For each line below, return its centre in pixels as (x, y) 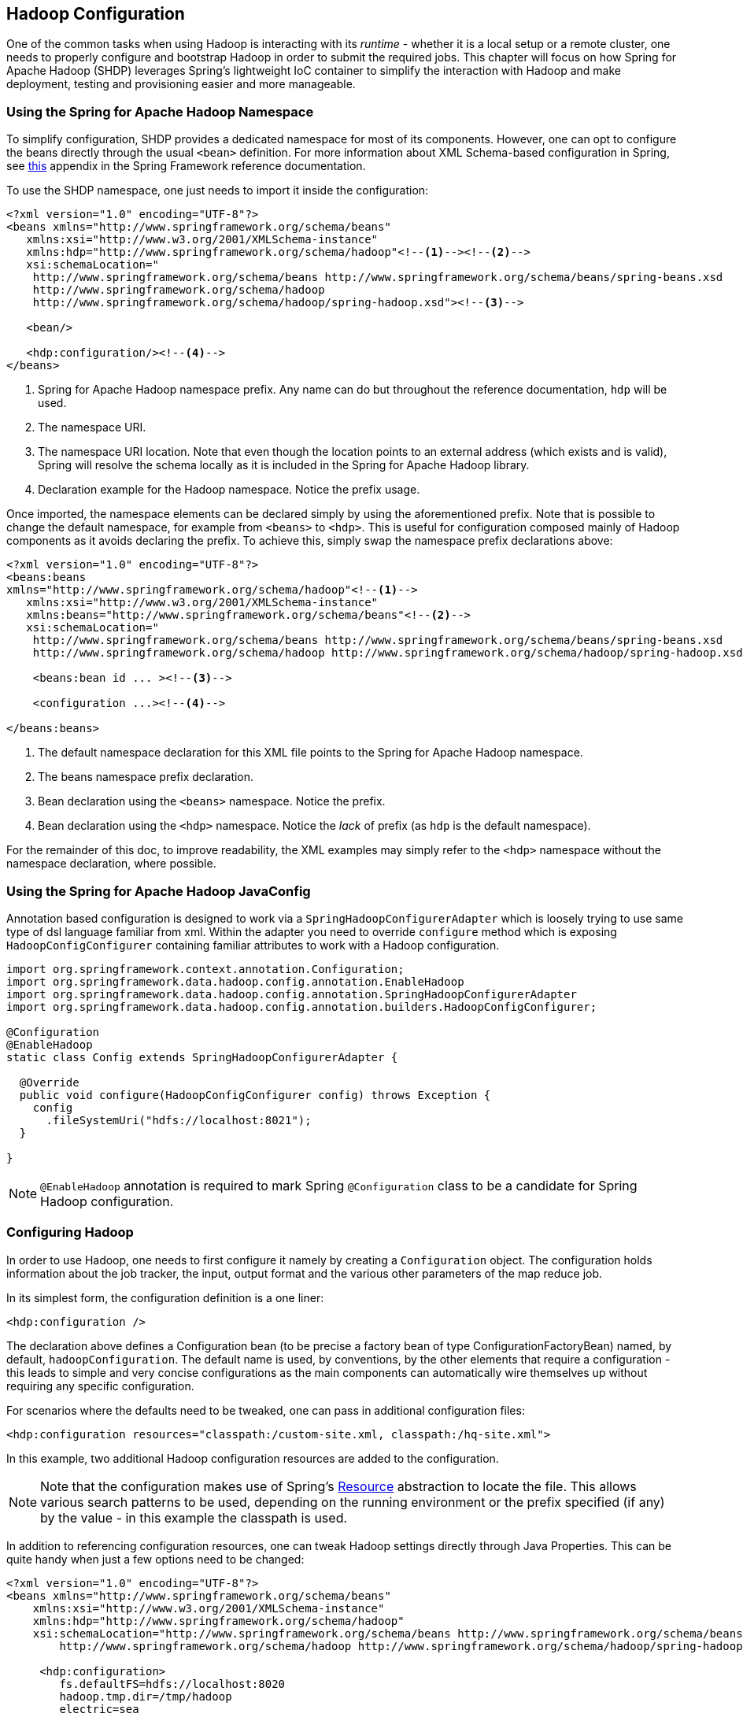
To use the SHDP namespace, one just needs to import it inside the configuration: (218, 191)
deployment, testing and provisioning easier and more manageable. (181, 84)
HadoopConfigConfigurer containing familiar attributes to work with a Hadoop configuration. (253, 945)
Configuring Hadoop (70, 1232)
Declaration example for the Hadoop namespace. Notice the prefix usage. (229, 490)
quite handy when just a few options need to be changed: (155, 1559)
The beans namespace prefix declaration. (146, 777)
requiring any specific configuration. (100, 1386)
